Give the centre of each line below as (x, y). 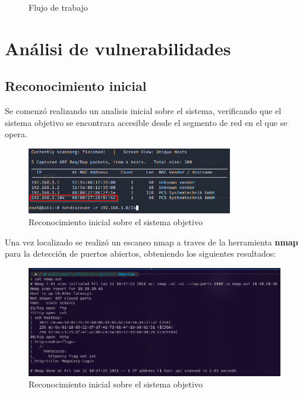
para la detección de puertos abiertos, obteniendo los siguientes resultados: (141, 253)
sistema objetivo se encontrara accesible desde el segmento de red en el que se (146, 122)
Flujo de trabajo (58, 7)
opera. (16, 134)
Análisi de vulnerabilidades (118, 48)
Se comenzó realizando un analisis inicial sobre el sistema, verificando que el (143, 111)
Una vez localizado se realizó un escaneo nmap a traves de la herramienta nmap (151, 242)
